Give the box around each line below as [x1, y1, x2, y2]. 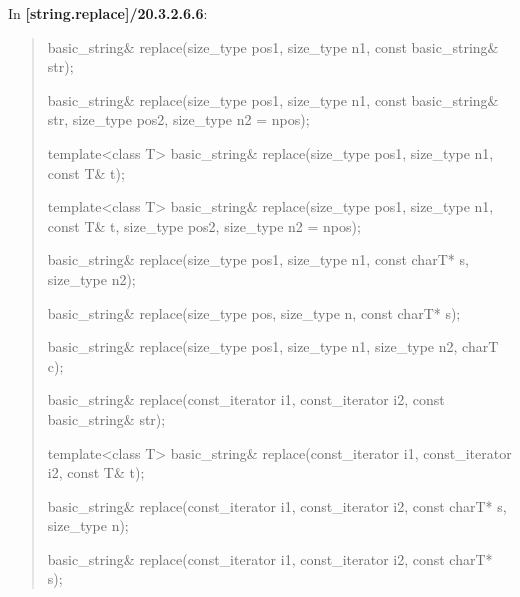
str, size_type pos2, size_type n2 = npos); [47, 109, 310, 130]
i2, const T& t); [47, 462, 145, 483]
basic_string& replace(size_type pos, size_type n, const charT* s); [47, 302, 461, 323]
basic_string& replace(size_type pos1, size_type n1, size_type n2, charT [47, 336, 499, 357]
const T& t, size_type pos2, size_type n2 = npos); [47, 215, 361, 236]
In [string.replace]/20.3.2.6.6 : [8, 3, 208, 23]
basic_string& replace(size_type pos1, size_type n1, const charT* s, [47, 249, 469, 270]
